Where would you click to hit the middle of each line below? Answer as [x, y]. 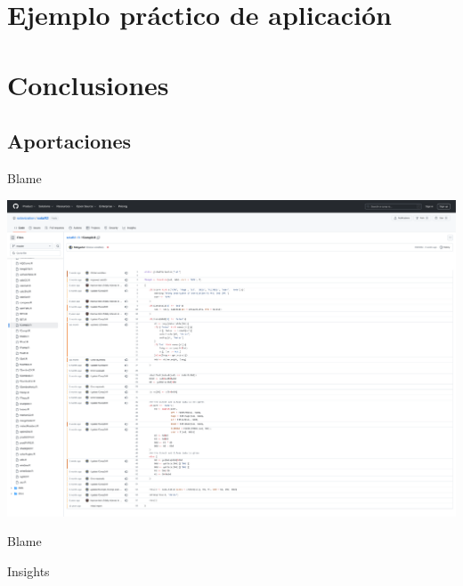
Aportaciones [69, 141]
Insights [28, 570]
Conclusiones [88, 84]
